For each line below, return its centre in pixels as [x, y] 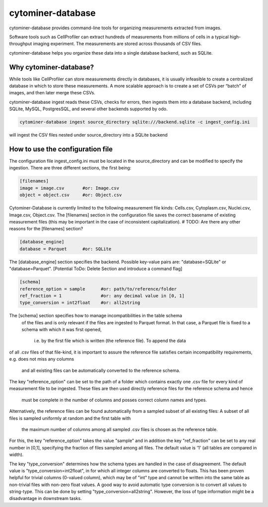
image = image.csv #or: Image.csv [69, 188]
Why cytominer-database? [52, 67]
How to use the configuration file [61, 149]
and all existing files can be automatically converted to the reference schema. [101, 370]
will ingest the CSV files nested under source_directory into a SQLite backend [89, 135]
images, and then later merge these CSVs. [52, 93]
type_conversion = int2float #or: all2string [80, 303]
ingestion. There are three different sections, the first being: [70, 168]
